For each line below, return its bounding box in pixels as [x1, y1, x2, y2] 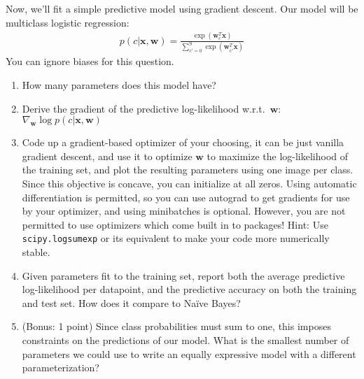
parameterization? [22, 360, 99, 375]
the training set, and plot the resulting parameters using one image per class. [22, 162, 353, 177]
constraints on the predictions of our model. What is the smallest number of [22, 333, 349, 348]
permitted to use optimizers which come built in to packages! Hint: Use [22, 217, 328, 231]
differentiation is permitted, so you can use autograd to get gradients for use [22, 189, 350, 204]
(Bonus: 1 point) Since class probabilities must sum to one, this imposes [22, 319, 331, 334]
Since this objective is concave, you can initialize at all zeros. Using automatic [22, 176, 357, 191]
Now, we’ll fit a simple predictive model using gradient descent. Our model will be [6, 1, 358, 15]
